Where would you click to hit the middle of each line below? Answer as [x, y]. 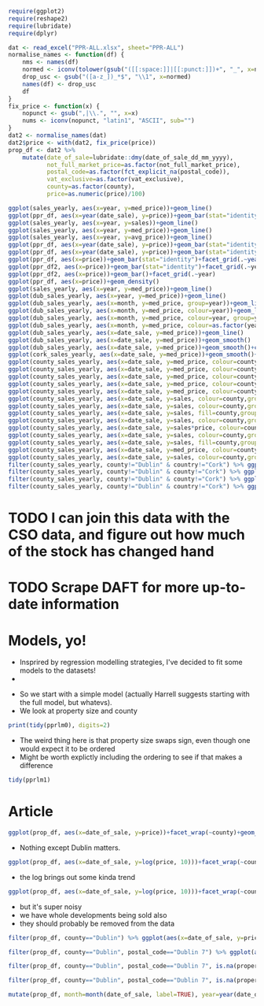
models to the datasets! [57, 670]
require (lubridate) [40, 26]
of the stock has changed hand [111, 552]
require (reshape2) [38, 19]
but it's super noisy [51, 907]
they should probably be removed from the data [97, 923]
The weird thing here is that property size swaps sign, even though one [135, 741]
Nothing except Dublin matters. [70, 848]
